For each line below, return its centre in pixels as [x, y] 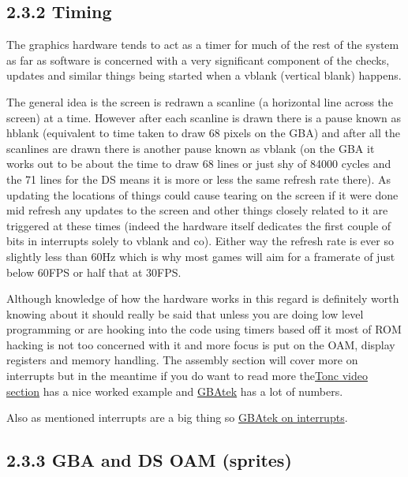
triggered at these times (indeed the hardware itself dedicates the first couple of [199, 225]
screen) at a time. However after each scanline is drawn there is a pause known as [204, 117]
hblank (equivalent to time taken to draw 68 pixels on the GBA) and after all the [204, 133]
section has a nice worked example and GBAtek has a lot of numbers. [175, 391]
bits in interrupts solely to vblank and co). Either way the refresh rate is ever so [200, 241]
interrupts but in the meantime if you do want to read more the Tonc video [187, 376]
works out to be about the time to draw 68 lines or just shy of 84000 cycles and [199, 164]
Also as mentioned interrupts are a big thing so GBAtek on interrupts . [177, 417]
